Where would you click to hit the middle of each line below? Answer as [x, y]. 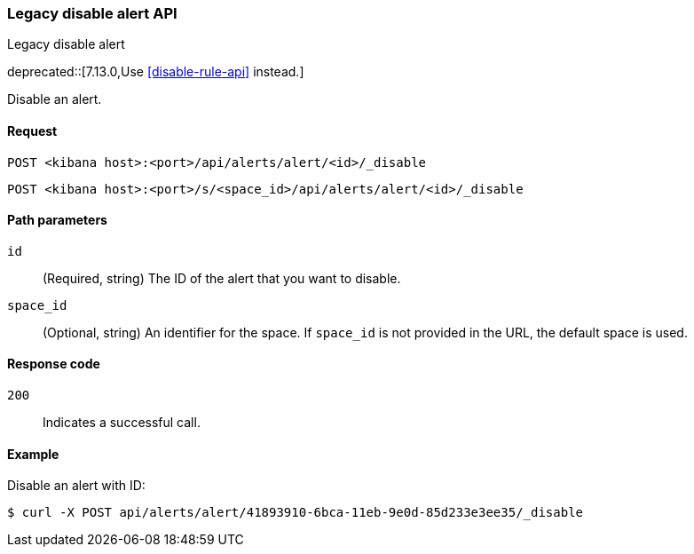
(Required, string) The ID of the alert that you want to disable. [222, 278]
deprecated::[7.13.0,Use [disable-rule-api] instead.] [156, 72]
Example [33, 454]
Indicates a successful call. [122, 423]
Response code [54, 364]
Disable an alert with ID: [76, 486]
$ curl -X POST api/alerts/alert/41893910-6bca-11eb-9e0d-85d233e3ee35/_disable [296, 513]
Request [32, 131]
